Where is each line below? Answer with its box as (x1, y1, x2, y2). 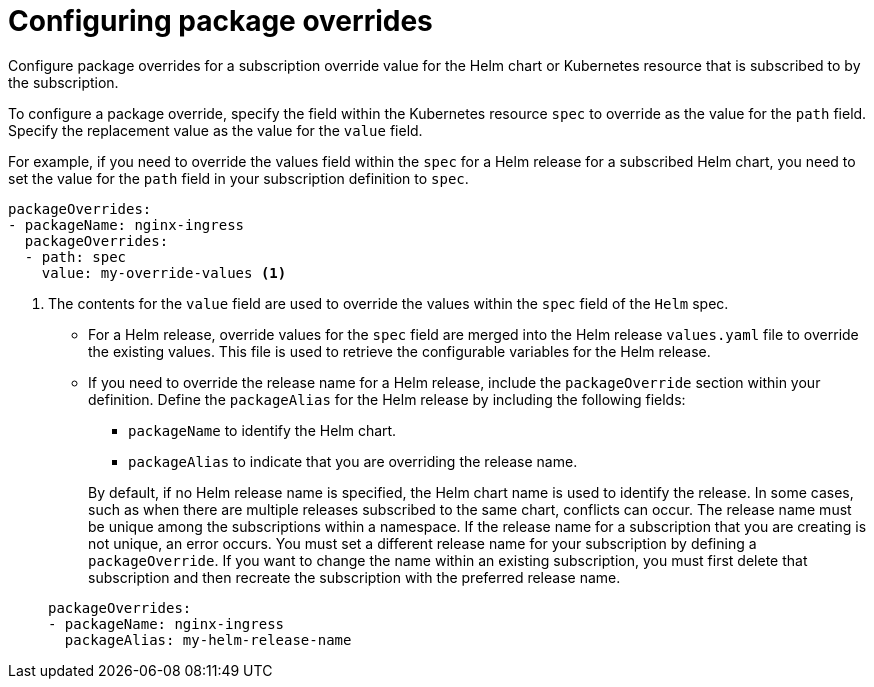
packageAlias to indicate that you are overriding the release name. (128, 452, 578, 470)
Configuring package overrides (8, 4, 433, 38)
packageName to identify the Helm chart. (128, 421, 397, 439)
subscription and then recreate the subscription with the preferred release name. (88, 568, 621, 586)
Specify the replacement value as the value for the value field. (8, 121, 423, 139)
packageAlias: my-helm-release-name (64, 631, 352, 648)
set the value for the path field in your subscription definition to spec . (8, 169, 469, 187)
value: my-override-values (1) (41, 264, 287, 281)
